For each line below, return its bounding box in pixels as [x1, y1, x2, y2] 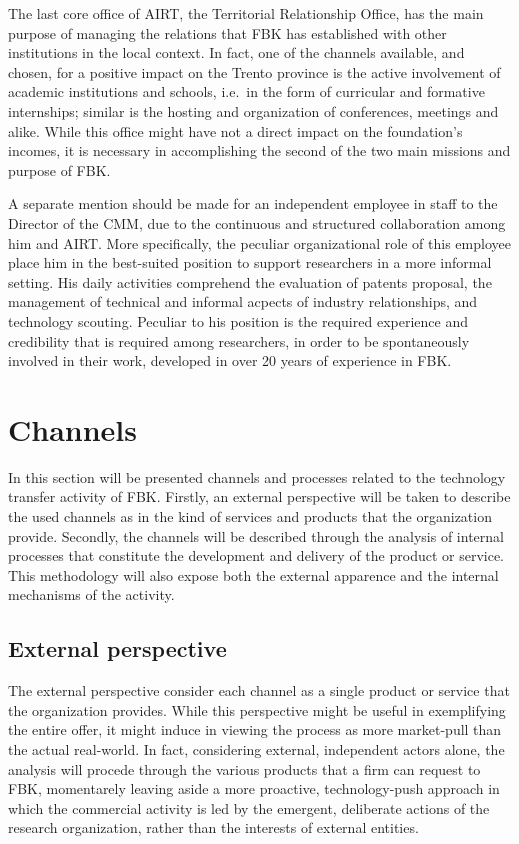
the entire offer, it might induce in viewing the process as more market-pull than [8, 719, 502, 740]
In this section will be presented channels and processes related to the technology [8, 466, 506, 487]
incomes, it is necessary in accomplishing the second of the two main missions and [8, 140, 511, 161]
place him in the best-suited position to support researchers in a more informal [8, 252, 492, 273]
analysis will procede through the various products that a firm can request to [8, 758, 481, 779]
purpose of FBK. [8, 159, 111, 180]
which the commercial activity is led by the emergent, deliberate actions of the [8, 797, 490, 818]
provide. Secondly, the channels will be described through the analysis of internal [8, 525, 504, 546]
